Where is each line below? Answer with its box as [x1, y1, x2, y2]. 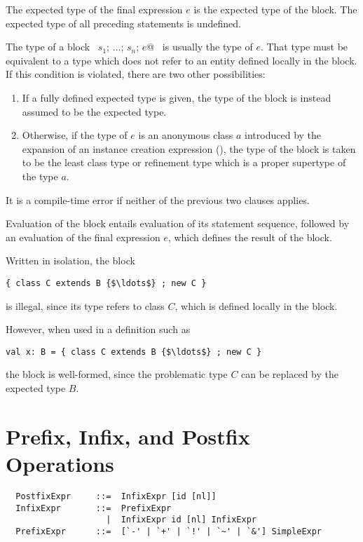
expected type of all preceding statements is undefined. [6, 15, 241, 30]
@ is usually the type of [146, 39, 253, 54]
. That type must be [260, 39, 348, 54]
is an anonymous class [138, 128, 233, 142]
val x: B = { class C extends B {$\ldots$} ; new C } [6, 346, 262, 357]
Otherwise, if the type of [22, 128, 128, 142]
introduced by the [245, 128, 322, 142]
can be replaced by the [241, 367, 338, 381]
